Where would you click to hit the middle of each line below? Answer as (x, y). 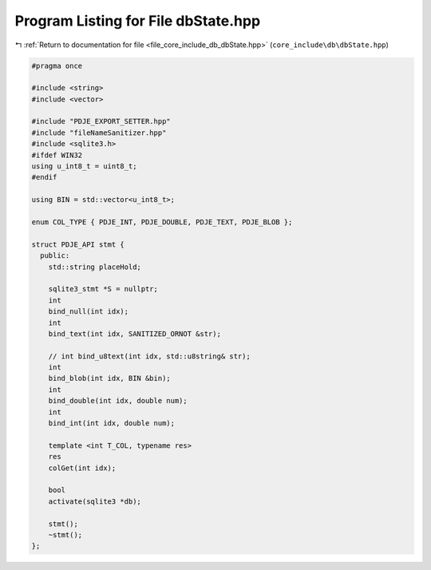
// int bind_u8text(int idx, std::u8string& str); (149, 356)
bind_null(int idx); (89, 312)
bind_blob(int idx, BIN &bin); (109, 378)
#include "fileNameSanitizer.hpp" (99, 133)
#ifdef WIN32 (57, 155)
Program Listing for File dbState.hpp (138, 21)
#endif (44, 177)
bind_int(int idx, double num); (112, 424)
